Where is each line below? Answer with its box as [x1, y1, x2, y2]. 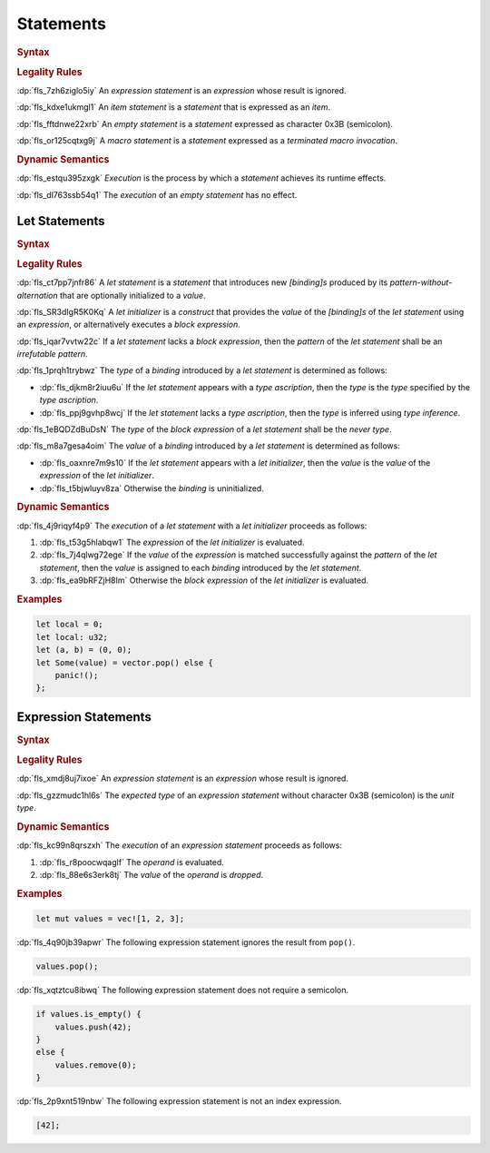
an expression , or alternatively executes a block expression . [16, 319, 240, 330]
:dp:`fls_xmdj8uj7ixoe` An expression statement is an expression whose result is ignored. [16, 773, 349, 784]
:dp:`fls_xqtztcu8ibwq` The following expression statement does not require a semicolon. [16, 985, 349, 996]
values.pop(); [35, 961, 99, 971]
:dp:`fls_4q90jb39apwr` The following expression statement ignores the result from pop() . [16, 937, 356, 948]
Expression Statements [16, 709, 152, 724]
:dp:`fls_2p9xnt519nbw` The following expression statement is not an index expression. [16, 1096, 342, 1107]
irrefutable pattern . [16, 349, 88, 360]
